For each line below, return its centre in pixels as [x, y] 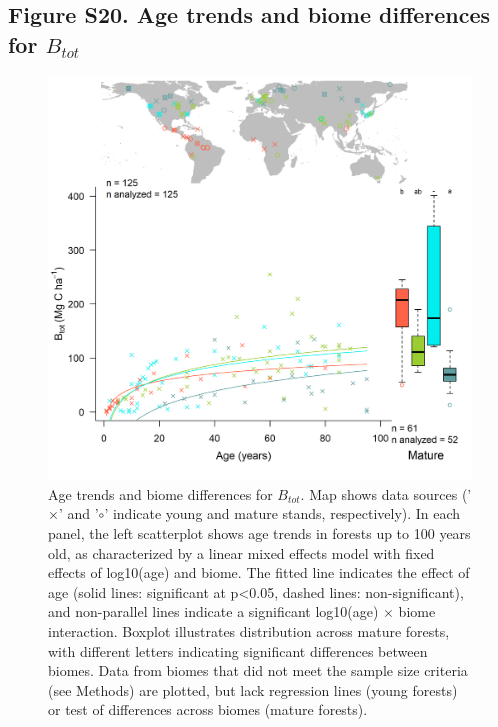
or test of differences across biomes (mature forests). [208, 709]
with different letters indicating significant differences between [238, 650]
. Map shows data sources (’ [386, 493]
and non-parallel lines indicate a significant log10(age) [213, 611]
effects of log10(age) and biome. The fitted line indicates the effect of [259, 572]
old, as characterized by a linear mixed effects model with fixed [241, 552]
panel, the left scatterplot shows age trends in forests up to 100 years [259, 533]
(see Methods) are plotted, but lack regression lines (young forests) [253, 689]
